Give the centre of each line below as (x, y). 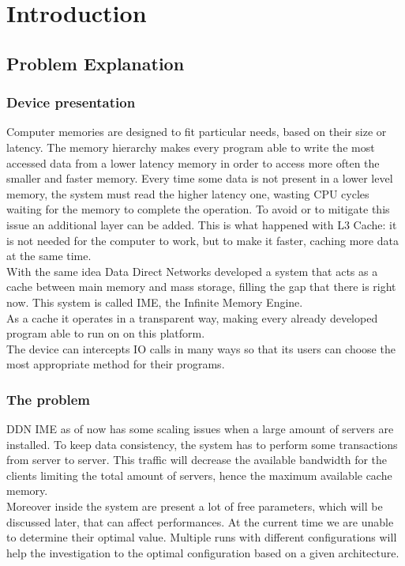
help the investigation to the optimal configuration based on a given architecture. (203, 552)
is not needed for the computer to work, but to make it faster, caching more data (202, 240)
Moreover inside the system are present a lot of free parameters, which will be (195, 506)
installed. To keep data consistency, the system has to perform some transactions (202, 444)
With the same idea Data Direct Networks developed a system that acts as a (192, 271)
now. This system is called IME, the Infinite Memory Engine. (155, 302)
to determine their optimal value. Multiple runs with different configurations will (202, 537)
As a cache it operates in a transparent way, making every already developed (192, 317)
